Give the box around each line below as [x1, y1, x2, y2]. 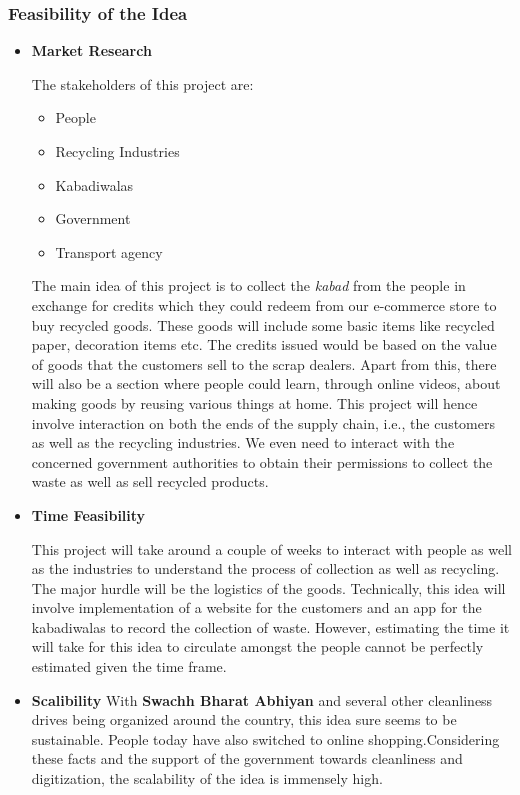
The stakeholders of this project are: [31, 73, 254, 94]
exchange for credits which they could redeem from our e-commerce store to [31, 294, 497, 315]
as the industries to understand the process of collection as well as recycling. [31, 558, 500, 579]
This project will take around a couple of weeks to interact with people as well [31, 538, 512, 559]
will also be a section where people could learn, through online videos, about [31, 373, 501, 394]
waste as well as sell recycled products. [31, 471, 269, 492]
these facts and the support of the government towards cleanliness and [31, 748, 463, 769]
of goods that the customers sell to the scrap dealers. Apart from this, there [31, 353, 497, 374]
